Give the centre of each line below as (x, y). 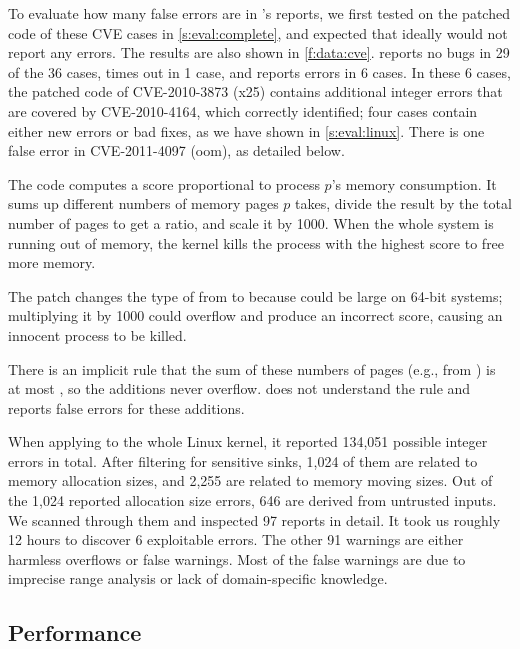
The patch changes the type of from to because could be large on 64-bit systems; (255, 295)
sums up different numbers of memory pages (143, 203)
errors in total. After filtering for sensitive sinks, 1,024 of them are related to (243, 460)
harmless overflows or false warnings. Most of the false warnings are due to (237, 558)
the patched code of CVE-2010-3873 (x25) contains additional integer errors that (255, 91)
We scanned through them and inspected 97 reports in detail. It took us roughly (254, 519)
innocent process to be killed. (97, 334)
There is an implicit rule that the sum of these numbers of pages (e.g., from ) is (252, 368)
